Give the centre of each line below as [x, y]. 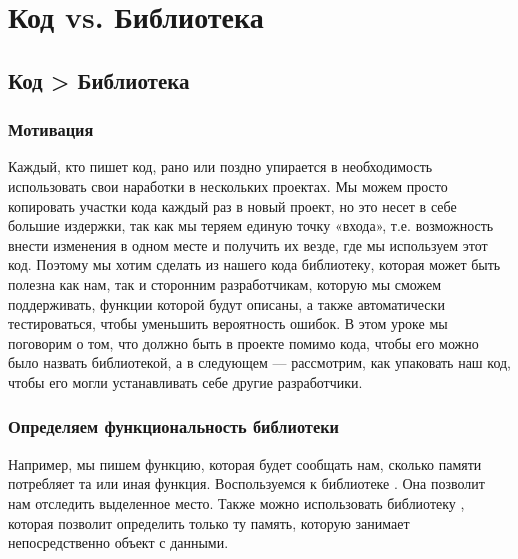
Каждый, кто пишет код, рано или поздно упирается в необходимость [220, 166]
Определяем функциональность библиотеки [173, 426]
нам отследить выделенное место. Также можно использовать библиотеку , [236, 502]
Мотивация [51, 129]
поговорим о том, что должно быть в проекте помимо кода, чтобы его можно [243, 342]
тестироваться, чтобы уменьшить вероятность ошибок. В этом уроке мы [228, 323]
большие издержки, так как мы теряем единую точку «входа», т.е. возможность [251, 225]
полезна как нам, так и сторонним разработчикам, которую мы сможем [224, 283]
